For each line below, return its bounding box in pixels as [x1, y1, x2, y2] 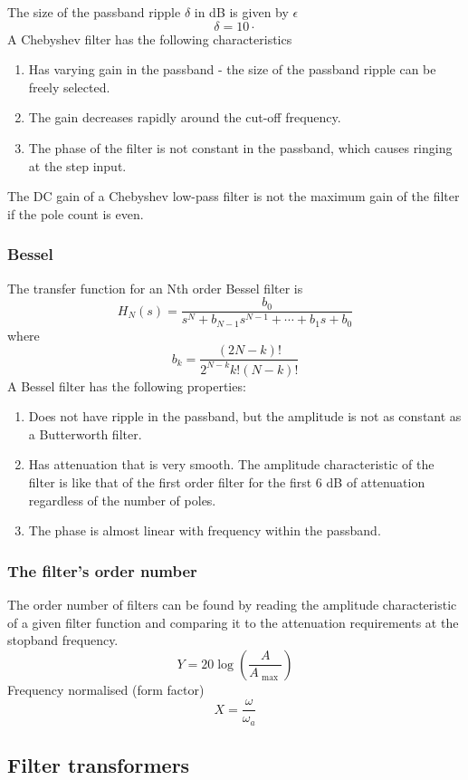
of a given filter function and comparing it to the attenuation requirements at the [7, 612, 459, 631]
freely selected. [28, 77, 110, 96]
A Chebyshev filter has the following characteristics [7, 29, 292, 48]
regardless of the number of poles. [28, 490, 216, 509]
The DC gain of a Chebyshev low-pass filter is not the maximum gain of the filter [7, 187, 460, 206]
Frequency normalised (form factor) [7, 679, 205, 698]
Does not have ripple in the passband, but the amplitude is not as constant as [28, 407, 462, 426]
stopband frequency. [7, 631, 119, 650]
